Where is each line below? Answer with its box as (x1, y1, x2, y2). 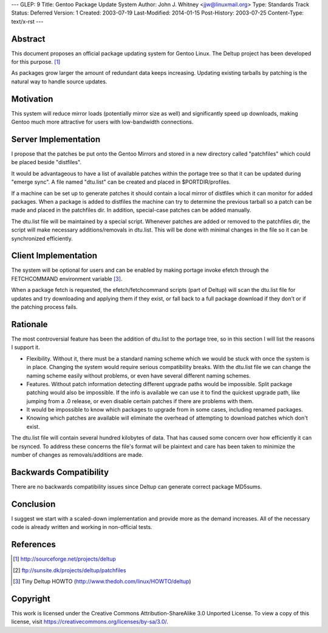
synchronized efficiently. (11, 235, 73, 242)
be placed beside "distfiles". (11, 159, 82, 166)
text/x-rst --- (11, 18, 44, 25)
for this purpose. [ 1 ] (11, 58, 61, 66)
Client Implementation (11, 251, 97, 261)
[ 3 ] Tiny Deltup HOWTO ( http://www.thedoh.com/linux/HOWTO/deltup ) (13, 578, 191, 585)
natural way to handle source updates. (11, 78, 108, 85)
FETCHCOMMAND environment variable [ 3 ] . (11, 275, 123, 282)
